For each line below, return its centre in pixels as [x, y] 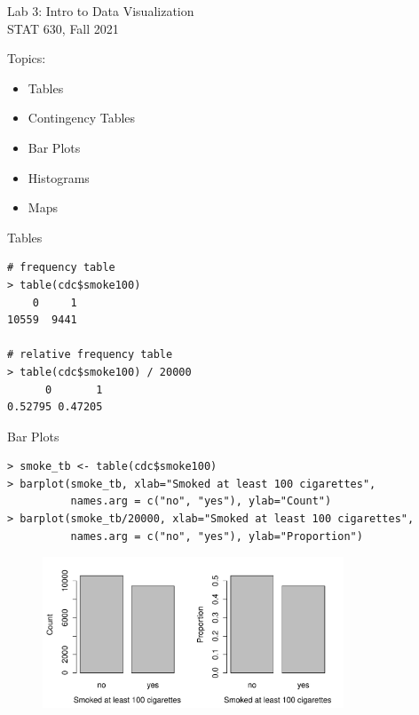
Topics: [27, 58]
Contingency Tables [82, 118]
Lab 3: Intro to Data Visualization [101, 11]
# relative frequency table [90, 355]
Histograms [59, 177]
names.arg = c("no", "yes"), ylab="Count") [201, 501]
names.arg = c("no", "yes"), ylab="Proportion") [217, 536]
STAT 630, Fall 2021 [63, 28]
